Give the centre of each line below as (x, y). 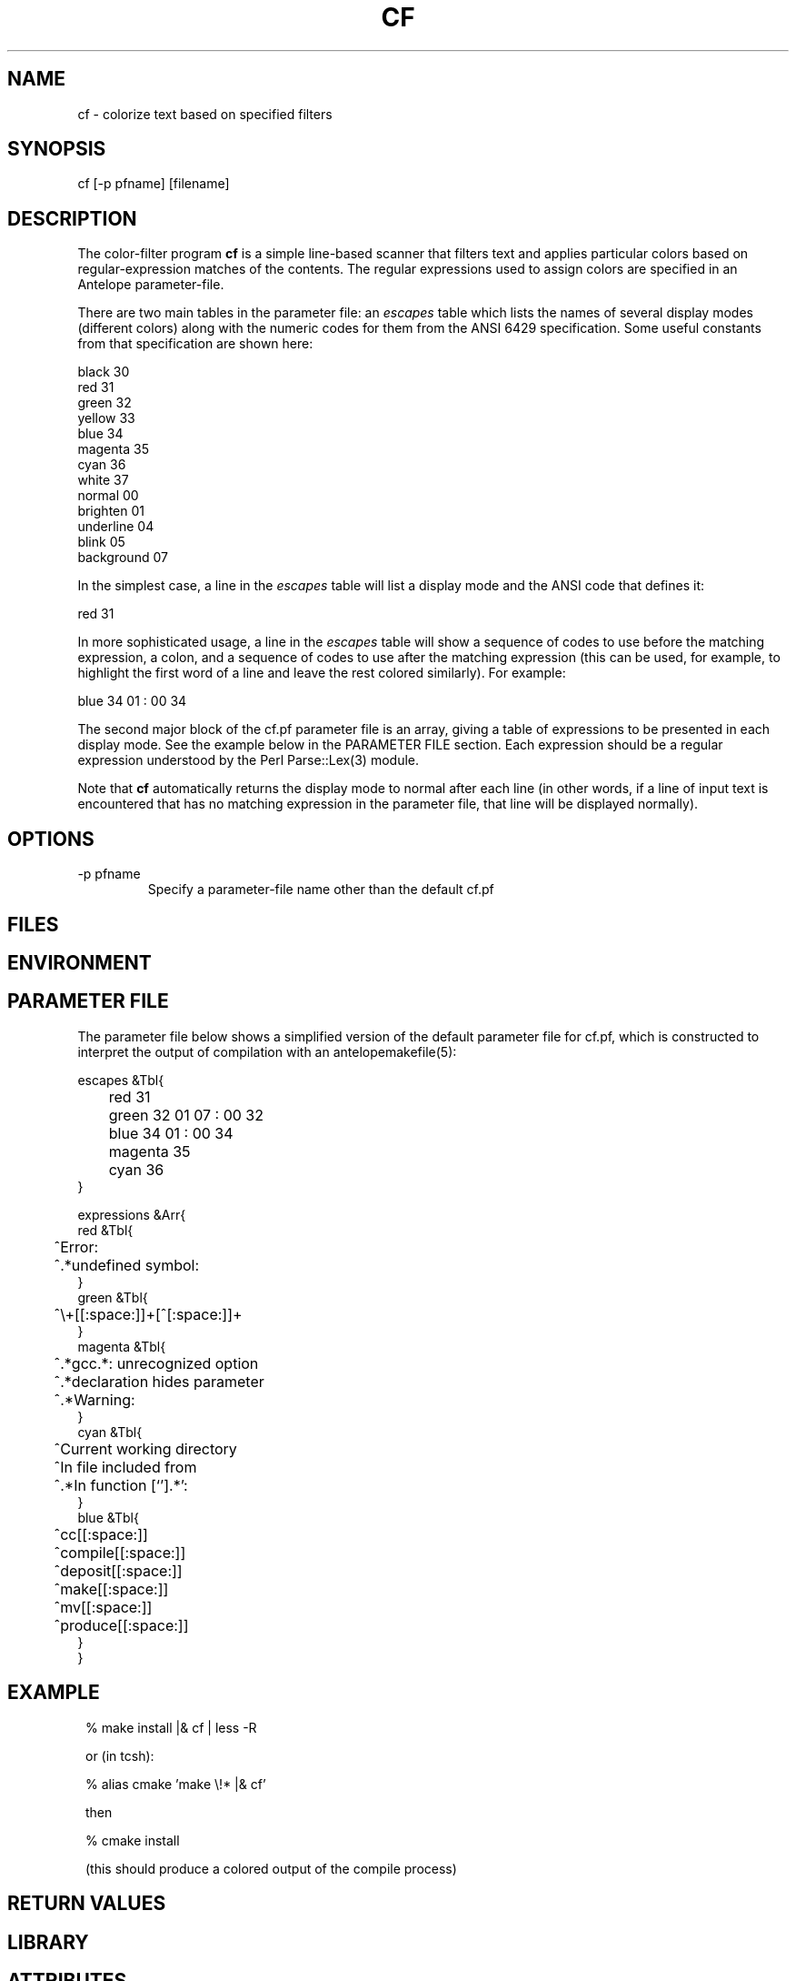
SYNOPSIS (57, 149)
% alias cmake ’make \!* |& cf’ (176, 1784)
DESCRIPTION (72, 218)
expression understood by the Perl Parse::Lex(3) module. (249, 760)
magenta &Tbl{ (122, 1346)
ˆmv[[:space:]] (103, 1607)
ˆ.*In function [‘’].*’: (121, 1485)
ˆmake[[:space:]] (111, 1589)
